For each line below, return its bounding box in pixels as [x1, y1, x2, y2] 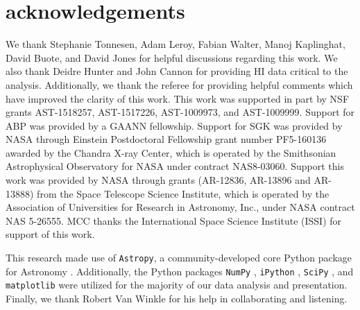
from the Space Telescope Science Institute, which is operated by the [37, 186, 329, 200]
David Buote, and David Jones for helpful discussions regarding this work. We [6, 50, 338, 64]
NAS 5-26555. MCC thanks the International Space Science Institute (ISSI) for [6, 213, 342, 227]
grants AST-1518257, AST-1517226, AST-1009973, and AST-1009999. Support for [6, 105, 355, 119]
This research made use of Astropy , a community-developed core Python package [6, 250, 352, 265]
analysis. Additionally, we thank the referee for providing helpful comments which [6, 77, 353, 92]
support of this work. [6, 227, 95, 241]
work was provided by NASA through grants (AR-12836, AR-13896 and [6, 173, 311, 187]
